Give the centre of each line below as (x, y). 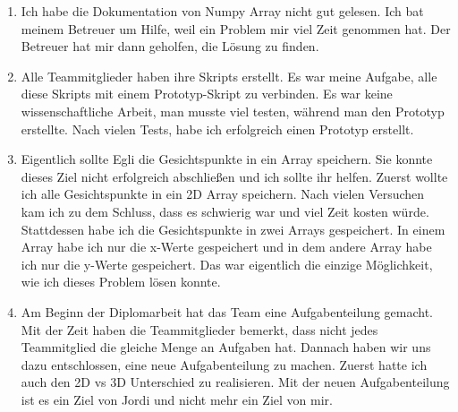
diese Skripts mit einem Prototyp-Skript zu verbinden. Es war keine (207, 94)
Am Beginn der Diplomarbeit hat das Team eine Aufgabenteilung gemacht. (227, 311)
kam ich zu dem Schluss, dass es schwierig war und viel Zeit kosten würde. (225, 211)
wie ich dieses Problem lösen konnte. (121, 282)
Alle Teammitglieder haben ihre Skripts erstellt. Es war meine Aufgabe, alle (229, 76)
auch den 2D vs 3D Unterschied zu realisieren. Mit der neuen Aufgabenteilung (235, 382)
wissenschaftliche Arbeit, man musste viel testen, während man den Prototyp (233, 111)
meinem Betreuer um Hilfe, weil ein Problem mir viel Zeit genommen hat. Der (236, 28)
